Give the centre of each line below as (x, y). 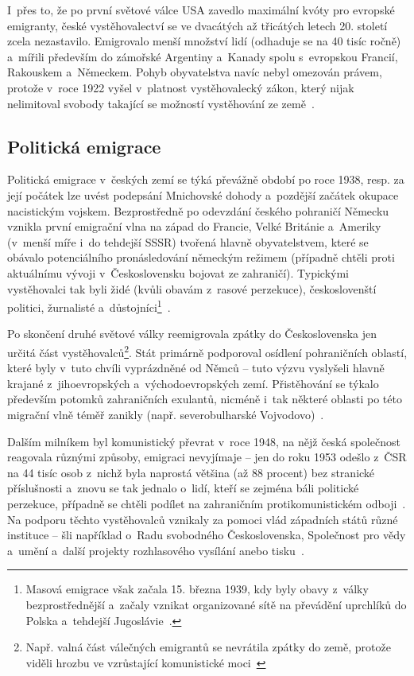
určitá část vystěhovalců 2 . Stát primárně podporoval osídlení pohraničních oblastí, (207, 351)
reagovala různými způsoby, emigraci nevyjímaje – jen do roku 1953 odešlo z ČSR (207, 457)
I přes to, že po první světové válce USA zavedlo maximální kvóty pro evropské (201, 10)
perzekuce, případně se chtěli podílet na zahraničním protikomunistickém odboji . (207, 503)
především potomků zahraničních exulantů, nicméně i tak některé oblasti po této (205, 399)
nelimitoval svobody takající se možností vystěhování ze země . (161, 103)
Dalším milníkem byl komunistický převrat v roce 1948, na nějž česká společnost (204, 441)
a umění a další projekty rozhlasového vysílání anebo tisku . (156, 550)
